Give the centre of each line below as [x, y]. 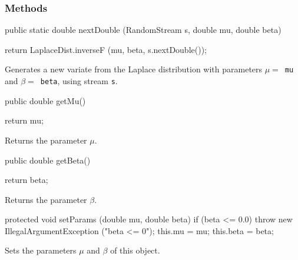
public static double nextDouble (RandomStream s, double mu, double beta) [143, 30]
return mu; [24, 120]
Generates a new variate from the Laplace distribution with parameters [134, 69]
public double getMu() [45, 100]
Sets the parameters [41, 250]
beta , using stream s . [79, 81]
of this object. [135, 250]
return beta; [27, 180]
